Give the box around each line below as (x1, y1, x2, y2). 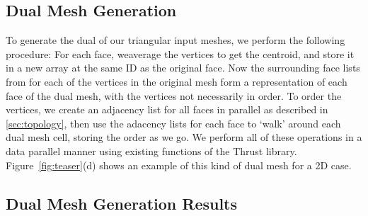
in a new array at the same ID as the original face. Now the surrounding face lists (6, 60, 360, 75)
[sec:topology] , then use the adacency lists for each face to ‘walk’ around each (6, 115, 341, 130)
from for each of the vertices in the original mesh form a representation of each (6, 74, 347, 89)
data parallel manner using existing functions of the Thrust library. (6, 143, 297, 158)
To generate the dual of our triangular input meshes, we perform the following (6, 33, 345, 47)
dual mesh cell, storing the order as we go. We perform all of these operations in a (6, 130, 362, 144)
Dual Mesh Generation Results (6, 192, 238, 214)
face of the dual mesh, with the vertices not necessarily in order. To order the (6, 88, 342, 103)
